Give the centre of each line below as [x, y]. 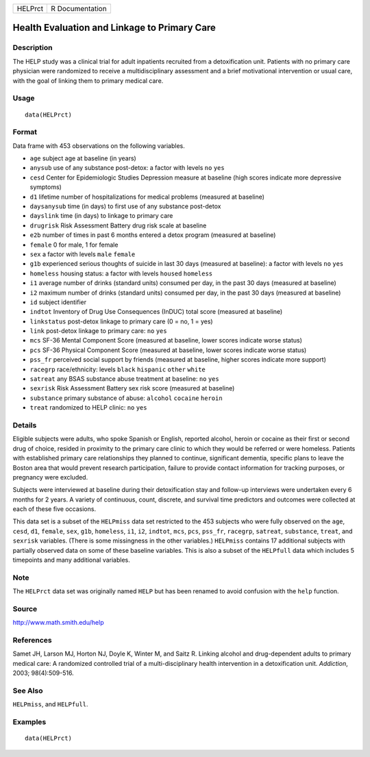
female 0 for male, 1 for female [74, 245]
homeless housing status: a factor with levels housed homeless [121, 273]
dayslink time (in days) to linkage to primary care [101, 216]
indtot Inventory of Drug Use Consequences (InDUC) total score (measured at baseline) [156, 312]
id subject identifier [58, 302]
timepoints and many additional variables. [71, 560]
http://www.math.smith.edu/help [58, 623]
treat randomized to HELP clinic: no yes [88, 408]
